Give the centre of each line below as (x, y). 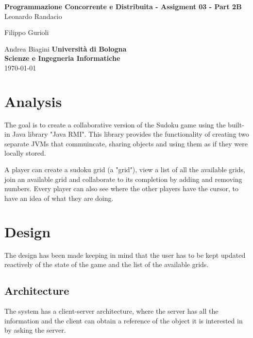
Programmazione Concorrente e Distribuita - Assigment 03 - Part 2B (123, 6)
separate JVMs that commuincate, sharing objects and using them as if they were (126, 143)
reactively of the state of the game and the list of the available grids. (107, 264)
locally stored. (25, 153)
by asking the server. (35, 330)
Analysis (33, 101)
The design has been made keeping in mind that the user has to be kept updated (125, 255)
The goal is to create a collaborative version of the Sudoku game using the (115, 124)
